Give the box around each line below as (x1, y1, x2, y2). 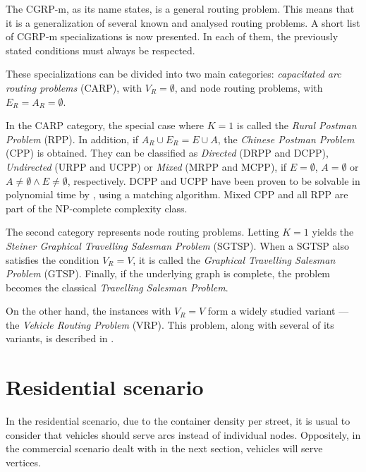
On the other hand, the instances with (6, 303, 171, 318)
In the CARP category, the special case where (6, 118, 204, 133)
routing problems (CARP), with (6, 80, 142, 95)
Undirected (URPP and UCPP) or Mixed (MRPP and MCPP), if (6, 159, 287, 174)
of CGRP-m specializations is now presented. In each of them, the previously (6, 29, 338, 44)
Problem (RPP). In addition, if (6, 131, 139, 146)
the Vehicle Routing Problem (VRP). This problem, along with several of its (6, 317, 334, 332)
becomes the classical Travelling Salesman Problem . (6, 279, 228, 294)
